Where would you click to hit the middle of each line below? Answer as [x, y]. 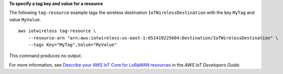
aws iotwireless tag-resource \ [57, 31]
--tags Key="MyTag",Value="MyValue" [72, 45]
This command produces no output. [46, 56]
